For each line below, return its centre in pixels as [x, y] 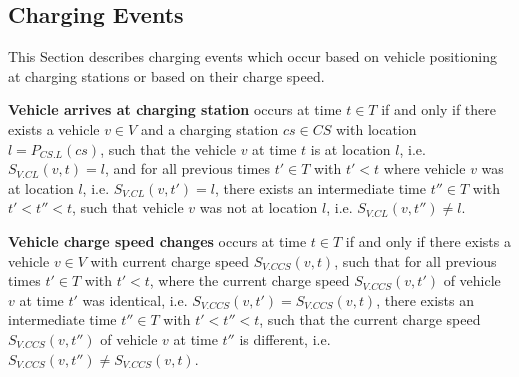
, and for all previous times [187, 168]
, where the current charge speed [249, 280]
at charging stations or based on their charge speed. [166, 75]
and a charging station [209, 128]
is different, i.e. [285, 338]
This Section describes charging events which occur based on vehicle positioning [253, 56]
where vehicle [424, 168]
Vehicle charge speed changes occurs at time [157, 240]
